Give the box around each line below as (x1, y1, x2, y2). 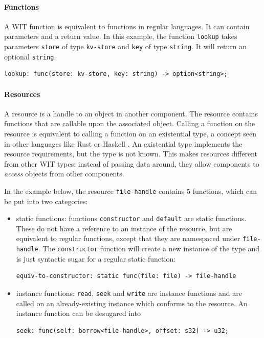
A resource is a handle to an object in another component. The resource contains (4, 108, 258, 118)
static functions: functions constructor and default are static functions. (16, 213, 247, 224)
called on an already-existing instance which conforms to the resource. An (16, 297, 248, 308)
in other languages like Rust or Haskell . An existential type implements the (4, 138, 243, 149)
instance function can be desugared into (16, 308, 141, 319)
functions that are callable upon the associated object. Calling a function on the (4, 118, 255, 129)
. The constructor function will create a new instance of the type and (38, 243, 260, 254)
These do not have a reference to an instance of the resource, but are (16, 223, 232, 233)
